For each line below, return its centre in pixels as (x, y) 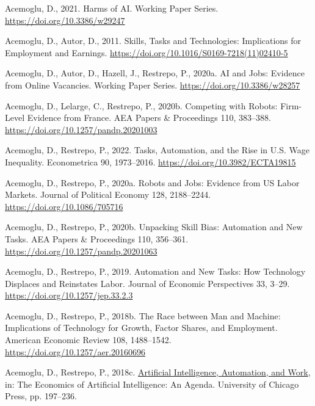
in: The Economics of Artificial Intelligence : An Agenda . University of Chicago (152, 384)
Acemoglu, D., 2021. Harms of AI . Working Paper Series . (112, 8)
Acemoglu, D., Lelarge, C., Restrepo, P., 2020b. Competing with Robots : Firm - (154, 105)
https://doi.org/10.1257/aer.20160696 (75, 351)
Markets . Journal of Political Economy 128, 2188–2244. (108, 194)
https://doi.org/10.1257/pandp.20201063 (81, 251)
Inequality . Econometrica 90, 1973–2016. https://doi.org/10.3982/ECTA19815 (150, 161)
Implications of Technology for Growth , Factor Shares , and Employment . (141, 328)
